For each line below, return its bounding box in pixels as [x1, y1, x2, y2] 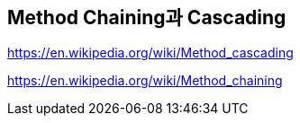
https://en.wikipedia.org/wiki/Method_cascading [7, 45, 294, 61]
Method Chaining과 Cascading [7, 6, 286, 29]
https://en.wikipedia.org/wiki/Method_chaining [7, 73, 283, 89]
